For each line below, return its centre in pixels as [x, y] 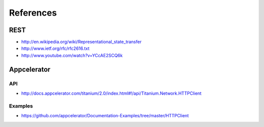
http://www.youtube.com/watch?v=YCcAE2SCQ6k [72, 55]
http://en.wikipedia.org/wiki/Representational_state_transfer [81, 42]
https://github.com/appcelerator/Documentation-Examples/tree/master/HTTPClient [105, 116]
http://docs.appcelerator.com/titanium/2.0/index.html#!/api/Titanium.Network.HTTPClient [111, 93]
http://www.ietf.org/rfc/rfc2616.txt [55, 48]
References [33, 13]
